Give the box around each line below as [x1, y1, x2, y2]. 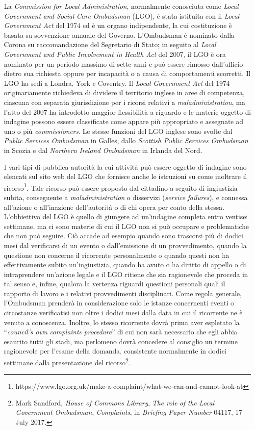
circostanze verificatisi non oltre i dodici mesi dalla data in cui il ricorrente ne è [4, 307, 243, 318]
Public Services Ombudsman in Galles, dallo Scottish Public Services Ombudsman [4, 135, 248, 146]
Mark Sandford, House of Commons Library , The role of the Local [15, 397, 215, 407]
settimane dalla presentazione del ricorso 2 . [4, 356, 130, 367]
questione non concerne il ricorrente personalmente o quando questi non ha [4, 250, 229, 260]
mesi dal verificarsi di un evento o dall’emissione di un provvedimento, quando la [4, 240, 247, 250]
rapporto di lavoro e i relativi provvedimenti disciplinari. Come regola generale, [4, 288, 242, 298]
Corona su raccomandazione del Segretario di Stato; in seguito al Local [4, 39, 216, 50]
